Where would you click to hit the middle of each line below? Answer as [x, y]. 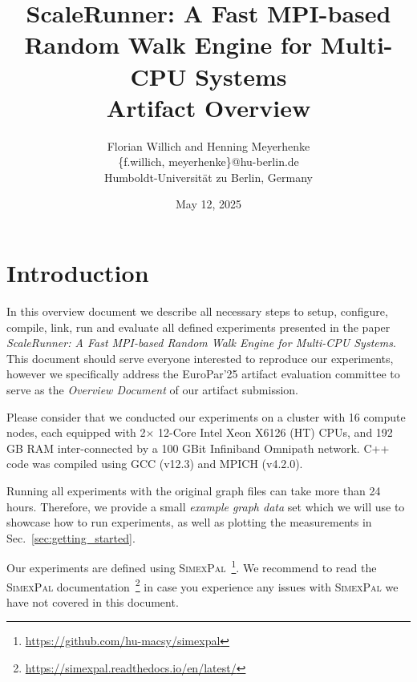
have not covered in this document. [93, 601]
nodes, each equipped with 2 [76, 432]
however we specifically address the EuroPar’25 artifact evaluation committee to [203, 374]
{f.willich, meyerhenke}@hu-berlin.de [208, 161]
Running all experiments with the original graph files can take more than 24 [194, 490]
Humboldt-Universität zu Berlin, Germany [208, 177]
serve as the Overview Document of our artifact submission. [152, 389]
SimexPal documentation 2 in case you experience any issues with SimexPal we [202, 585]
